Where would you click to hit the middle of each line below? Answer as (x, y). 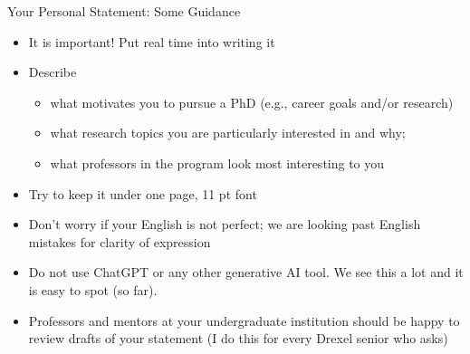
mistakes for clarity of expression (120, 241)
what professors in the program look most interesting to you (217, 163)
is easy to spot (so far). (93, 289)
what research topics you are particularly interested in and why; (228, 133)
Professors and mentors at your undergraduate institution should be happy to (244, 320)
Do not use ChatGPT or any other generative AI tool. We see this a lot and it (246, 272)
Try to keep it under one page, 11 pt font (143, 193)
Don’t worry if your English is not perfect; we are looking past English (225, 224)
